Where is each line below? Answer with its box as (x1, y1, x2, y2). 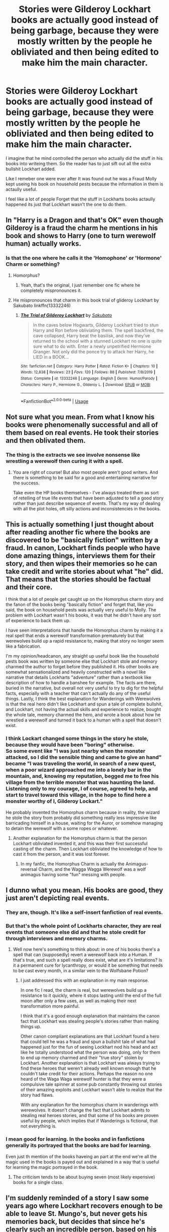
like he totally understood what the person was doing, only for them (20, 1049, 160, 1056)
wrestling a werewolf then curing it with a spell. (6, 458, 123, 465)
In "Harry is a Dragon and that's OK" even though (6, 216, 163, 225)
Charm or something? (6, 261, 60, 268)
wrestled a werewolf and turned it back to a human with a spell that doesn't (6, 717, 161, 723)
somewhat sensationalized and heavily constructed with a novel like (6, 669, 146, 675)
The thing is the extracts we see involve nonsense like (6, 451, 140, 458)
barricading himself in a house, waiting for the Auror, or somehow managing (6, 820, 163, 826)
